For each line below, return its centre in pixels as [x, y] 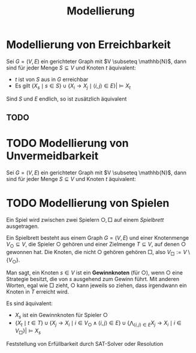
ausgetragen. [23, 226]
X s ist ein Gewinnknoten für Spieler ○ [61, 316]
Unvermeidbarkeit [52, 156]
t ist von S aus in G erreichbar [52, 79]
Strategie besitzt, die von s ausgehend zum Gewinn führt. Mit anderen [93, 279]
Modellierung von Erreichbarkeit [88, 45]
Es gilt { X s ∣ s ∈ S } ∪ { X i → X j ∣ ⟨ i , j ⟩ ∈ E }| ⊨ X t [73, 86]
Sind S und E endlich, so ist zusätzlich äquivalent [67, 99]
